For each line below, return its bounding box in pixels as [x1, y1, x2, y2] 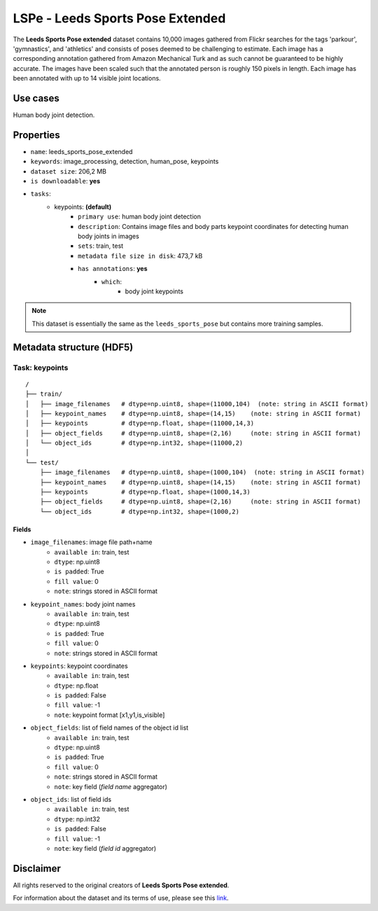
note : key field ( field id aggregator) [54, 844, 157, 852]
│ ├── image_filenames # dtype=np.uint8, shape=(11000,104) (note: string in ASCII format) [25, 400, 369, 408]
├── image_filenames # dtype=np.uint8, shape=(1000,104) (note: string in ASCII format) [39, 468, 365, 476]
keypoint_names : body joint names [30, 599, 136, 609]
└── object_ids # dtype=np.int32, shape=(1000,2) [39, 508, 239, 515]
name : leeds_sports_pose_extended [30, 147, 133, 155]
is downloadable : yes [30, 177, 101, 186]
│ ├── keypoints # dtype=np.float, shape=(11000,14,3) [25, 419, 255, 427]
